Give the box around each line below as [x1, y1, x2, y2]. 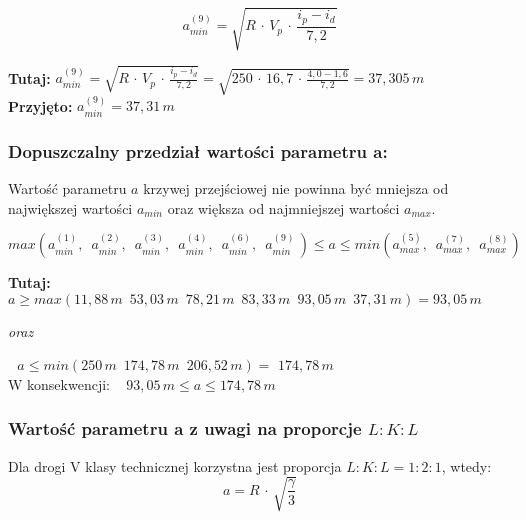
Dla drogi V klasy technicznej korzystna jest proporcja [8, 455, 342, 476]
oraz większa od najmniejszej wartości [167, 197, 400, 218]
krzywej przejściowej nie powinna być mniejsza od [143, 177, 449, 198]
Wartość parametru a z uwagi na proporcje [8, 416, 362, 441]
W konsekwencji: [8, 373, 110, 394]
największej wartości [8, 197, 133, 218]
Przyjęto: [8, 95, 73, 116]
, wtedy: [441, 455, 492, 476]
